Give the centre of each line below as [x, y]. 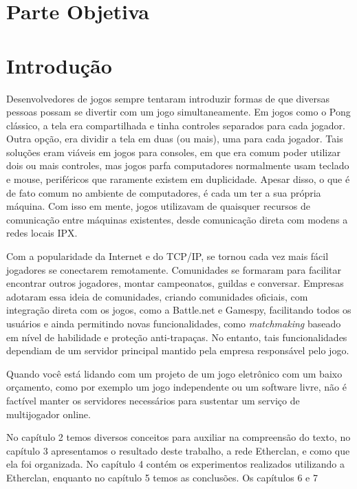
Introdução [59, 65]
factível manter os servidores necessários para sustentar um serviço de [153, 400]
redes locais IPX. [42, 233]
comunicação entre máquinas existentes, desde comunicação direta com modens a [177, 219]
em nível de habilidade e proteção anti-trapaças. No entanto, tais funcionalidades [177, 337]
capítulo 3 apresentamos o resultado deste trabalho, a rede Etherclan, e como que [178, 450]
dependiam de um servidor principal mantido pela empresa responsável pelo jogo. [178, 350]
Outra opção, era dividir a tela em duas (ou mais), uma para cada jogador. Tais [175, 139]
